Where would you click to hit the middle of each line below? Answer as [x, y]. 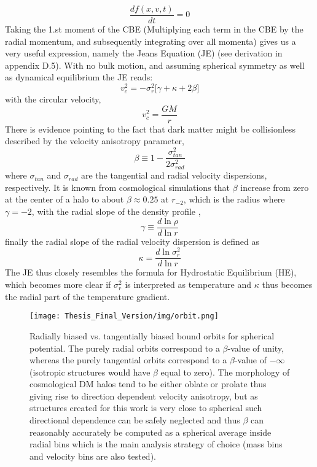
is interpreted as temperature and [188, 284]
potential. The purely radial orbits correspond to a [125, 348]
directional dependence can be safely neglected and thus [135, 420]
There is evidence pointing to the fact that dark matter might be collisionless [150, 129]
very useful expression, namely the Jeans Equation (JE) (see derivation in [144, 53]
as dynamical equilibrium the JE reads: [79, 77]
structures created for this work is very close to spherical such [146, 408]
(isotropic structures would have [90, 372]
